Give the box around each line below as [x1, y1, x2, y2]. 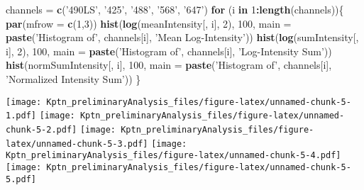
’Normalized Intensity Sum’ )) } [6, 71, 141, 86]
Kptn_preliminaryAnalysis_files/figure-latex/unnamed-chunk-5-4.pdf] [6, 150, 341, 161]
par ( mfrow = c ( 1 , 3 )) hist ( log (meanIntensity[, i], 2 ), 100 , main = [6, 16, 292, 30]
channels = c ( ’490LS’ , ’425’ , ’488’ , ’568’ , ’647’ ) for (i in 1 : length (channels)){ [6, 2, 344, 16]
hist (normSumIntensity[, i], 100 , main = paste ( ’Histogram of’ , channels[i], [6, 57, 332, 72]
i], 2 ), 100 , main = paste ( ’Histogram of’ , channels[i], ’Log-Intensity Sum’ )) [6, 43, 332, 58]
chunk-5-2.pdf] [6, 124, 77, 135]
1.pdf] [6, 111, 36, 121]
